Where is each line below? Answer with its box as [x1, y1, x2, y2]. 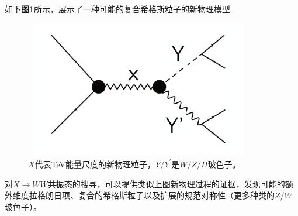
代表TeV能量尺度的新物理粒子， [34, 157, 156, 170]
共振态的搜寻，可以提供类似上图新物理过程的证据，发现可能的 [47, 177, 285, 190]
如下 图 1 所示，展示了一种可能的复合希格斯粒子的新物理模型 [5, 3, 231, 15]
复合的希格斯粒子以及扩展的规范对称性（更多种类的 [78, 189, 275, 201]
